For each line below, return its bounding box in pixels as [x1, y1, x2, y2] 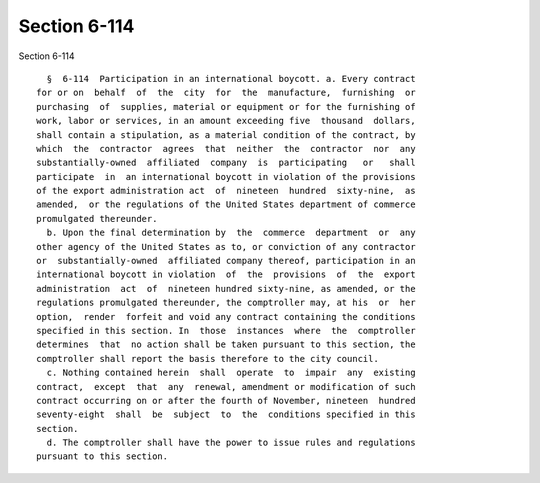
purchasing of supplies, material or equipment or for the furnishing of [36, 101, 416, 112]
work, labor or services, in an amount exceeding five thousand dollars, [36, 115, 416, 127]
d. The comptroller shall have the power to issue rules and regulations [46, 437, 416, 449]
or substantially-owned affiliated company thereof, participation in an [36, 255, 416, 267]
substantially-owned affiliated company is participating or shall [36, 157, 416, 169]
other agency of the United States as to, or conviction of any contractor [36, 241, 416, 252]
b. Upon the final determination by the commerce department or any [46, 227, 416, 239]
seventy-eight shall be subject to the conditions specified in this [36, 409, 416, 420]
